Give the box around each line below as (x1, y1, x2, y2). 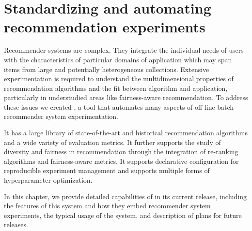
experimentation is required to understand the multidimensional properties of (4, 73, 234, 84)
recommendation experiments (4, 17, 205, 37)
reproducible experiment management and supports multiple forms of (4, 165, 210, 175)
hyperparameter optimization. (4, 175, 93, 185)
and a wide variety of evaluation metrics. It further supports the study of (4, 137, 221, 147)
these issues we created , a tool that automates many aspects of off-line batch (4, 101, 234, 112)
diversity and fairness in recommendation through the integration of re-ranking (4, 146, 238, 157)
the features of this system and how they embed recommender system (4, 201, 211, 211)
